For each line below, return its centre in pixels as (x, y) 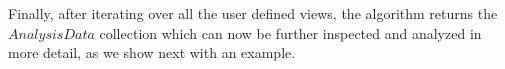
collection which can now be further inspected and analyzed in (290, 32)
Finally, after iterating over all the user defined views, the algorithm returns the (253, 13)
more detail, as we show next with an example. (152, 52)
